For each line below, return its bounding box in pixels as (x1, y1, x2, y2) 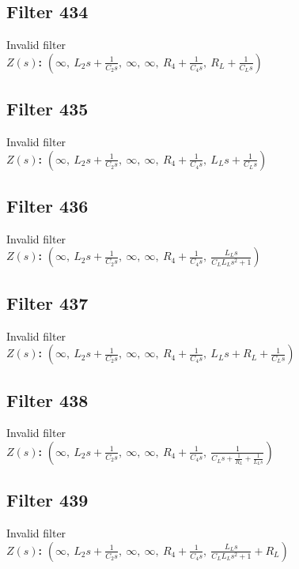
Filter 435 (6, 96, 89, 121)
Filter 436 (6, 193, 89, 217)
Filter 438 (6, 387, 89, 412)
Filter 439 (6, 488, 89, 512)
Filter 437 (6, 290, 89, 315)
